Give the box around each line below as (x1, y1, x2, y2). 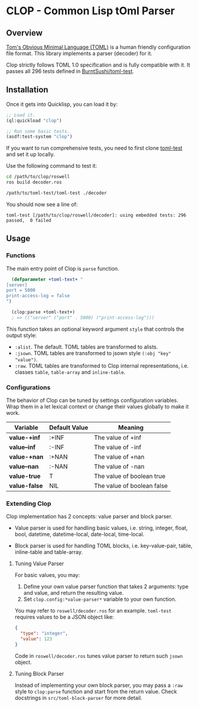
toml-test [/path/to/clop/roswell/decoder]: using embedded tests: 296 (6, 212, 186, 218)
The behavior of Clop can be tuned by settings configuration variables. (6, 397, 178, 404)
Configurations (6, 383, 51, 391)
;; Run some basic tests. (6, 128, 70, 134)
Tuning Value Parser (14, 560, 64, 567)
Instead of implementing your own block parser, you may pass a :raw (14, 681, 183, 689)
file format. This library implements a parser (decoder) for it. (6, 50, 152, 57)
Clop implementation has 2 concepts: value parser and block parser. (6, 513, 173, 520)
